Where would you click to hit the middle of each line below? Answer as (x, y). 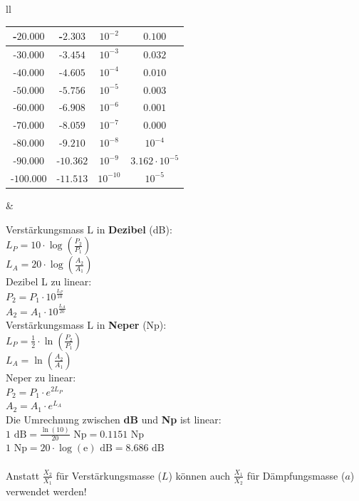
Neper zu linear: (41, 377)
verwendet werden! (46, 491)
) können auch (199, 475)
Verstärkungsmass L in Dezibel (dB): (89, 229)
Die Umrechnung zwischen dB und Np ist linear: (114, 419)
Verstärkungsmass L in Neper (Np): (86, 325)
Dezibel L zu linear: (49, 281)
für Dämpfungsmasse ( (296, 475)
